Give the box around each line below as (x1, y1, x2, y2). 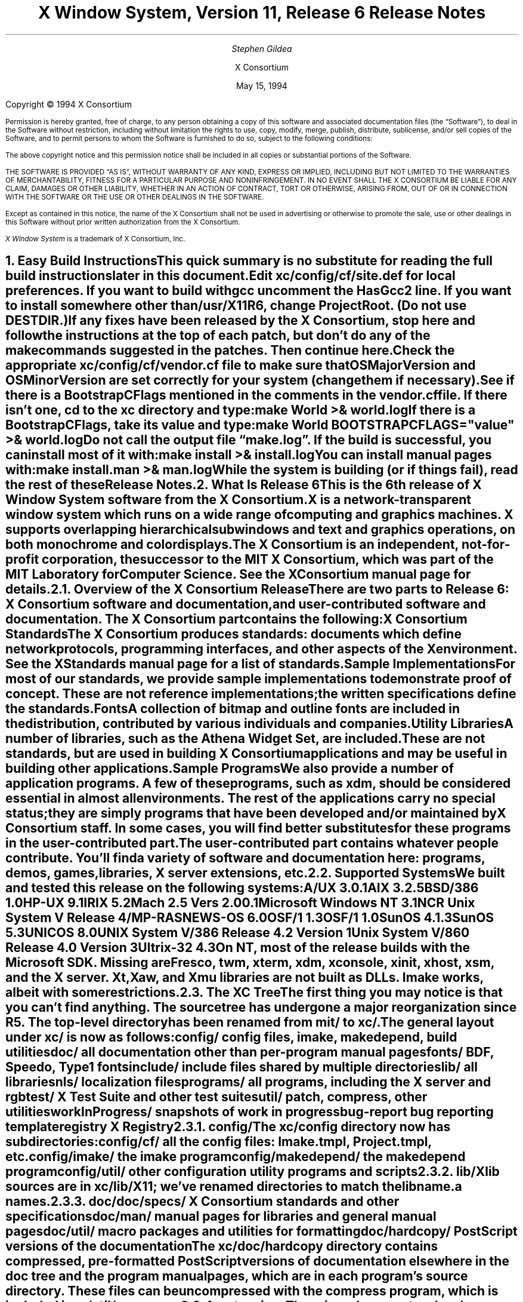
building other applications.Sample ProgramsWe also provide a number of (5, 761, 454, 776)
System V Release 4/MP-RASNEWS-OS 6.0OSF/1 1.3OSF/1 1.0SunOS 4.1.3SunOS (5, 910, 494, 926)
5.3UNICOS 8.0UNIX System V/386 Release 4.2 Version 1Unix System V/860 (5, 925, 470, 941)
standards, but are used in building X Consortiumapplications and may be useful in (5, 746, 507, 761)
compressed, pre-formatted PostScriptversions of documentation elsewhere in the (5, 1254, 509, 1269)
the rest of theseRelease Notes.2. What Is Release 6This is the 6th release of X (5, 477, 482, 493)
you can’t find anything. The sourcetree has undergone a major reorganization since (5, 1000, 517, 1015)
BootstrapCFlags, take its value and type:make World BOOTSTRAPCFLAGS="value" (5, 417, 515, 433)
